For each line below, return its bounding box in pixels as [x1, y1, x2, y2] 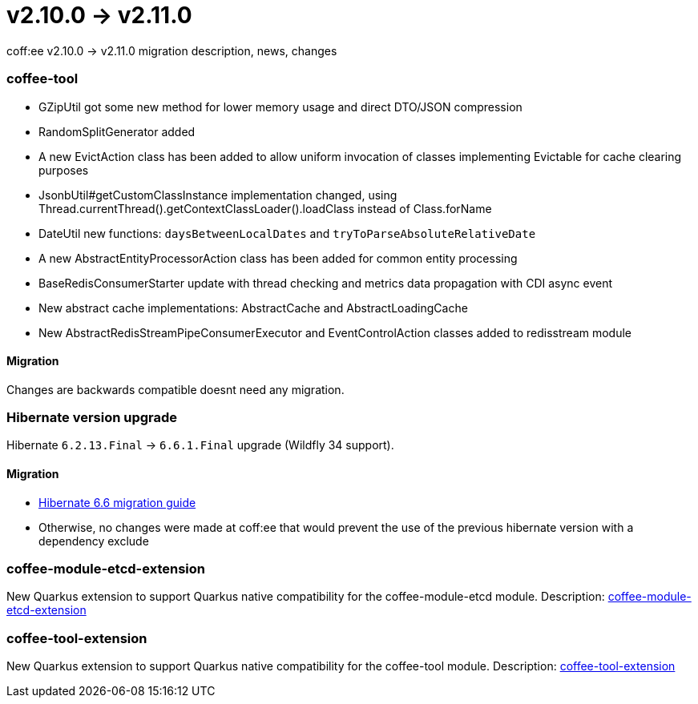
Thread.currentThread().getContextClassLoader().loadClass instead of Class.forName [38, 201, 492, 215]
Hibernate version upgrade [6, 409, 178, 426]
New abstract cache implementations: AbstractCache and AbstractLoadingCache [38, 300, 468, 315]
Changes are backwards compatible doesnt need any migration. [6, 382, 345, 396]
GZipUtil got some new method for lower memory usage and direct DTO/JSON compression [38, 99, 522, 114]
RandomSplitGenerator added [38, 124, 196, 139]
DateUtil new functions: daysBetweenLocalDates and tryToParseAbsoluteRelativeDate [38, 226, 536, 240]
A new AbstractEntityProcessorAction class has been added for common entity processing [38, 251, 518, 265]
